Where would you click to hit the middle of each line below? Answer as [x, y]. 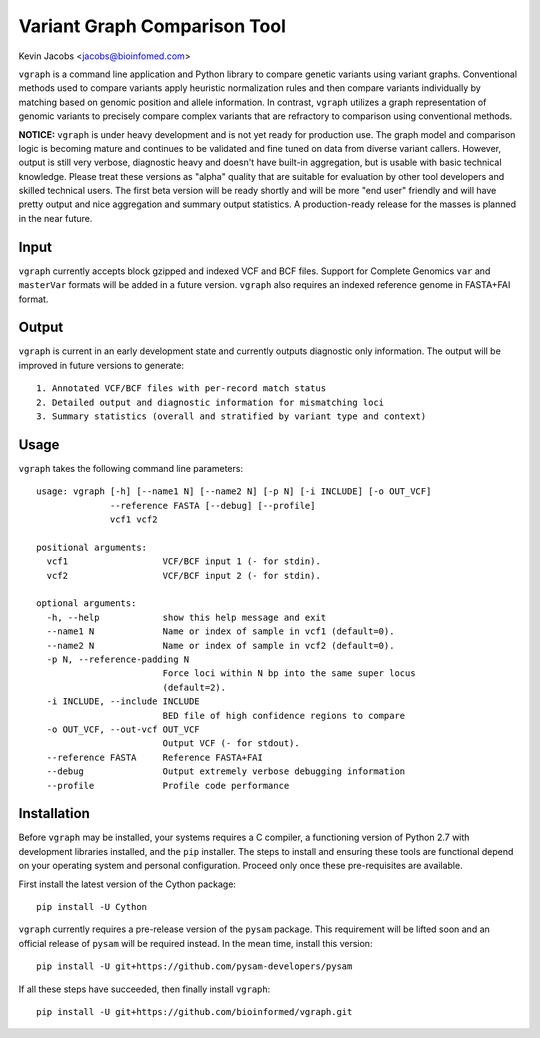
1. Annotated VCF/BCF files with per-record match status [181, 388]
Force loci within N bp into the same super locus [289, 673]
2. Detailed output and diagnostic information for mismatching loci [210, 402]
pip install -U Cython [92, 906]
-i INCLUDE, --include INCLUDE [123, 701]
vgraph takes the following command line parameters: [131, 468]
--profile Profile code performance [168, 785]
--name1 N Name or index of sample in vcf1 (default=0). [220, 631]
